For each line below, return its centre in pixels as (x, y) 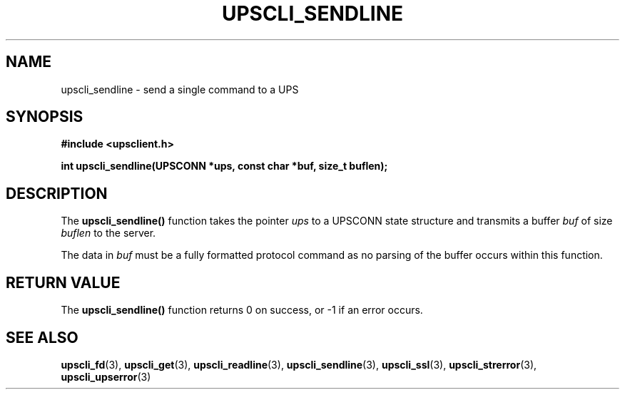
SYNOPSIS (45, 117)
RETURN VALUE (63, 282)
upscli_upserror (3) (106, 376)
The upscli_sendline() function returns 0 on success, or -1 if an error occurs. (242, 310)
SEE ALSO (42, 337)
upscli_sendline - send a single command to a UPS (180, 89)
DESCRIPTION (57, 193)
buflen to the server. (108, 233)
